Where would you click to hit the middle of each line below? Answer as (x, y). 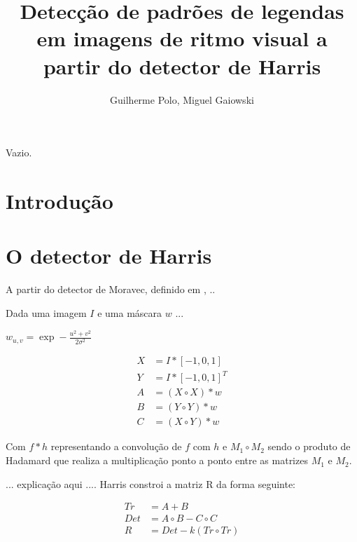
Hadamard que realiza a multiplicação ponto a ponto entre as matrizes (157, 460)
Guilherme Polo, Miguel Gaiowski (182, 99)
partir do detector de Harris (182, 66)
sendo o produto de (309, 446)
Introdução (59, 200)
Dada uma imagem (46, 312)
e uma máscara (130, 312)
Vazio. (19, 153)
